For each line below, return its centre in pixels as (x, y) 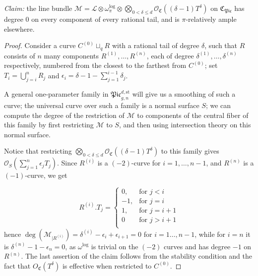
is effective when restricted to (107, 265)
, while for (210, 234)
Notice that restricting (38, 151)
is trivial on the (115, 246)
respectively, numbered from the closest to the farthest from (95, 65)
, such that (221, 45)
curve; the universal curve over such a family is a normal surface (102, 105)
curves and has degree (197, 246)
